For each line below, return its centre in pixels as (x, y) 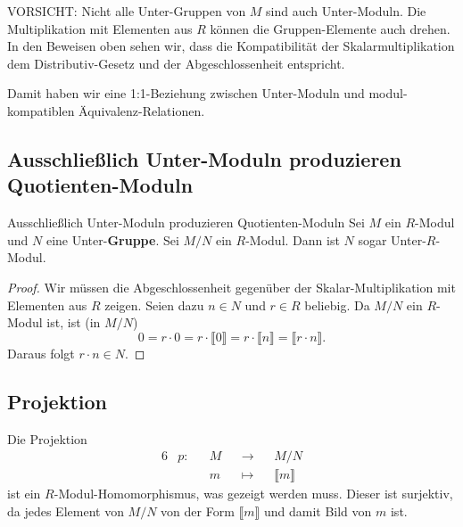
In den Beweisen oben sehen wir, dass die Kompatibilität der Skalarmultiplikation (231, 46)
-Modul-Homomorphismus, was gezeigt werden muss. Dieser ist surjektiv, (253, 494)
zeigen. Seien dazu (154, 305)
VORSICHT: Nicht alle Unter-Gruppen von (127, 11)
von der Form (198, 511)
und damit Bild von (318, 511)
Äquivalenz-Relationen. (142, 110)
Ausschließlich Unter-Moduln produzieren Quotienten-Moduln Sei (186, 222)
